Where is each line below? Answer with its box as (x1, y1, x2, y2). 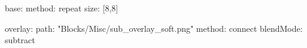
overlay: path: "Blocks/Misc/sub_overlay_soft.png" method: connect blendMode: (5, 22, 303, 34)
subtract (5, 34, 35, 46)
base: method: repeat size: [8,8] (5, 2, 118, 14)
